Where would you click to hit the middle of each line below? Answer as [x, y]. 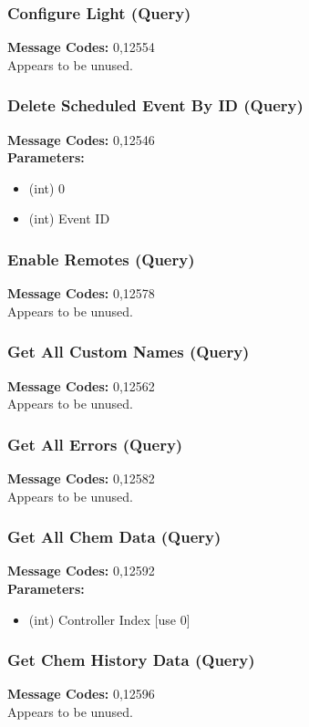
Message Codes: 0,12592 [81, 571]
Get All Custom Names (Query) [129, 352]
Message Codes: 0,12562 [81, 385]
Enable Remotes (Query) [101, 259]
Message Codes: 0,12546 [81, 139]
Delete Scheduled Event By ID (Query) [155, 105]
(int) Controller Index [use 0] [109, 619]
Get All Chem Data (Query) [114, 537]
